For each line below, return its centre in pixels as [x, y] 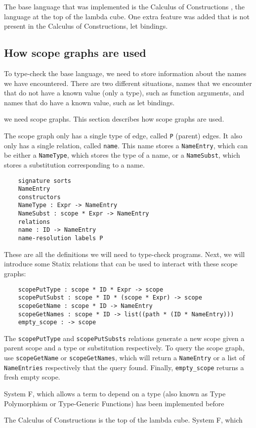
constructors [39, 197]
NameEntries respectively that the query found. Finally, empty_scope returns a [124, 367]
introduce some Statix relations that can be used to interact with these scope [121, 264]
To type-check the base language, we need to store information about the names [125, 73]
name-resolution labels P [61, 238]
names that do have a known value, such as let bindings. [89, 102]
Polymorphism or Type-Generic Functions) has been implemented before [114, 403]
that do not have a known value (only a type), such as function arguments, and [124, 93]
